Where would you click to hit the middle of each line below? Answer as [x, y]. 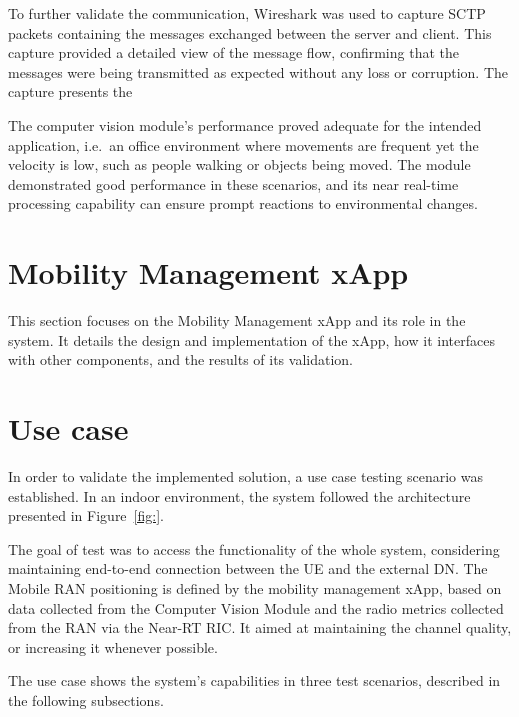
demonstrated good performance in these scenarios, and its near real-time [233, 183]
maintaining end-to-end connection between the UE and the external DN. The [248, 568]
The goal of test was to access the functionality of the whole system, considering [254, 548]
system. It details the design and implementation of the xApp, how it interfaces [251, 339]
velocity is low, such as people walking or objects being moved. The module [239, 164]
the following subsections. [86, 699]
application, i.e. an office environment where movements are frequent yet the [243, 144]
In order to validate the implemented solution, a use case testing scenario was [245, 475]
